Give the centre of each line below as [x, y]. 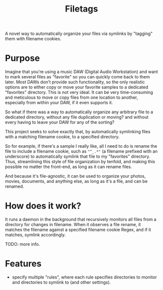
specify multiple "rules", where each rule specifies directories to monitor [84, 277]
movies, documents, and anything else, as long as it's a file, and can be [76, 181]
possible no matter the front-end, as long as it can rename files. [69, 167]
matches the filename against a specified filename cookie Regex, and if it [78, 230]
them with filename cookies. [33, 39]
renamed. [15, 186]
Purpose [23, 58]
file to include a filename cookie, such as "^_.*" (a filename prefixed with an [81, 152]
